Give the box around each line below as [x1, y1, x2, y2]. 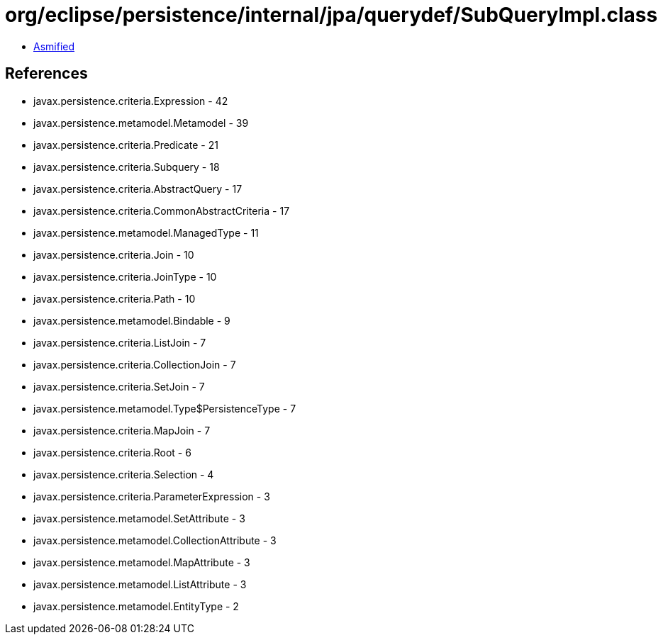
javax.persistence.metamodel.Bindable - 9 [33, 314, 230, 327]
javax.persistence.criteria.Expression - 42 [33, 94, 228, 107]
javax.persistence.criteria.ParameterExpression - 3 [33, 490, 270, 503]
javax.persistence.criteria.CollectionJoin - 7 [33, 358, 236, 371]
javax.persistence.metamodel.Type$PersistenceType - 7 [33, 402, 296, 415]
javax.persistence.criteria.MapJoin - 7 [33, 424, 211, 437]
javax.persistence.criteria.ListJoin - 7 [33, 336, 206, 349]
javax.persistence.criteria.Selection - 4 [33, 468, 214, 481]
